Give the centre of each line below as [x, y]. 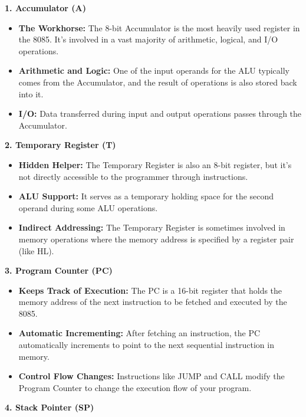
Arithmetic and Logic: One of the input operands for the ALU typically [154, 70]
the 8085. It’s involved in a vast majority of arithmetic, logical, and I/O [148, 39]
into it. [31, 93]
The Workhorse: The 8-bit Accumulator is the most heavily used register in [159, 27]
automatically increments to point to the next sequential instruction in [146, 345]
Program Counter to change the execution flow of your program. [135, 387]
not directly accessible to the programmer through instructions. [133, 176]
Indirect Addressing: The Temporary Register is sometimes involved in [152, 227]
